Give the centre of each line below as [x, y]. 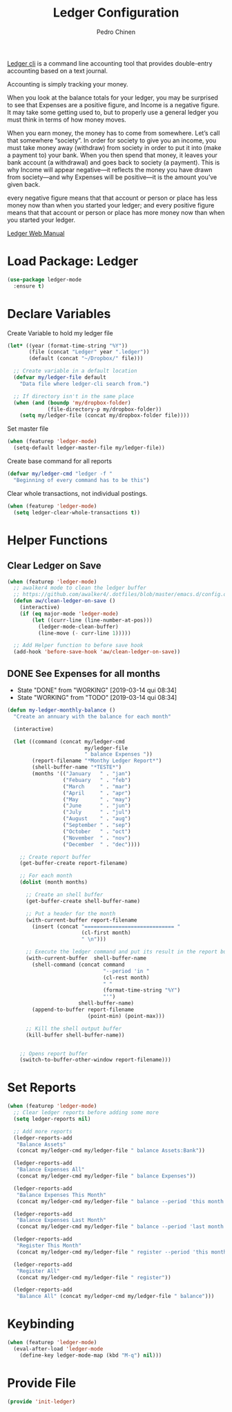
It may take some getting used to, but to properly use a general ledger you [113, 112]
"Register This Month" [49, 1246]
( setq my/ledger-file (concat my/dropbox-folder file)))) [105, 416]
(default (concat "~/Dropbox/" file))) [86, 359]
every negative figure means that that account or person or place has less [112, 198]
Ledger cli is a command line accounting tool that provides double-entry [110, 63]
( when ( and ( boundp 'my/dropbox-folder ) [72, 402]
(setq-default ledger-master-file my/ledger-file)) [89, 448]
